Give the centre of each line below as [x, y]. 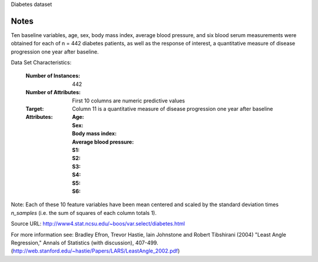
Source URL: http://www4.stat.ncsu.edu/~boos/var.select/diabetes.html [98, 224]
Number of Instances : [53, 76]
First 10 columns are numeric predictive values [129, 101]
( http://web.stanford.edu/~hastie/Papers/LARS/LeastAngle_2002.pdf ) [95, 251]
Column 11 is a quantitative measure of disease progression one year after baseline [173, 109]
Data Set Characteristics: [41, 62]
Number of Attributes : [53, 92]
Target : [35, 109]
